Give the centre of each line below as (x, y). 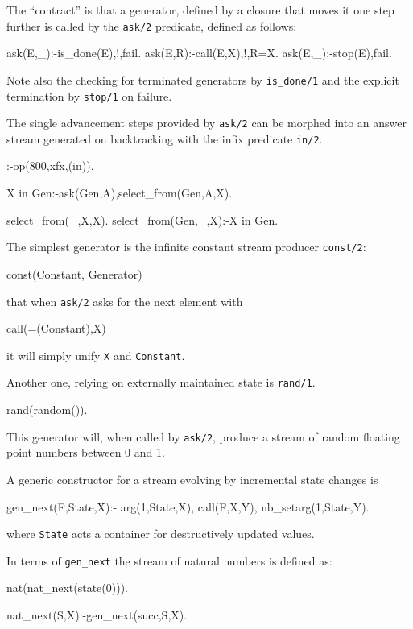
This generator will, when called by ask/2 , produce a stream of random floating (203, 436)
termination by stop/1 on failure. (89, 95)
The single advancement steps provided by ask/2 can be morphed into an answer (207, 123)
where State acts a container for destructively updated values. (161, 534)
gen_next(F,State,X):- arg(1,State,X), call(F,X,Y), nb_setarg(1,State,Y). (188, 506)
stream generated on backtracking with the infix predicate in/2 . (165, 138)
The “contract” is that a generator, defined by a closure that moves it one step (200, 10)
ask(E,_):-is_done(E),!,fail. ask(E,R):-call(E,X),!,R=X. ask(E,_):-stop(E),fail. (199, 53)
